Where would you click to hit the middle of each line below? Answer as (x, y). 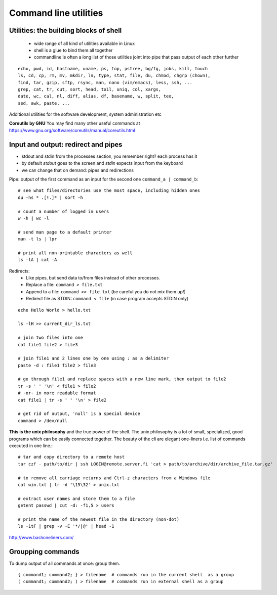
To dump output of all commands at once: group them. (65, 563)
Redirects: (19, 271)
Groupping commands (44, 551)
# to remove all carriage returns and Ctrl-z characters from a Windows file (114, 478)
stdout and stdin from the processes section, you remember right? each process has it (109, 156)
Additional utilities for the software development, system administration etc (85, 114)
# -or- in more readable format (57, 393)
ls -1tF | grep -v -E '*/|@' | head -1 (66, 526)
